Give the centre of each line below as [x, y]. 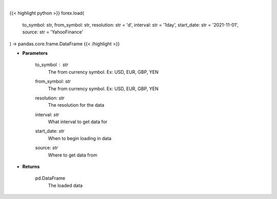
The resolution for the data [76, 105]
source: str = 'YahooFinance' [53, 32]
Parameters [35, 53]
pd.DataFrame [50, 178]
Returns [31, 167]
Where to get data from [73, 155]
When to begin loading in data [80, 138]
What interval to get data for [78, 122]
